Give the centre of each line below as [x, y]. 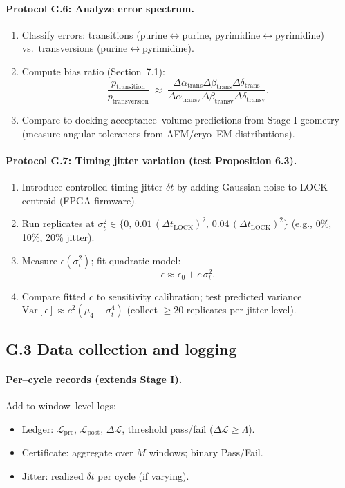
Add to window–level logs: [61, 405]
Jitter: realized [53, 475]
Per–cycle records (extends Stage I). [94, 379]
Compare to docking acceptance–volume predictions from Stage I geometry [180, 120]
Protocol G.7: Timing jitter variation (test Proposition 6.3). [151, 160]
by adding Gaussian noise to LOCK [252, 187]
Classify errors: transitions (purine [94, 34]
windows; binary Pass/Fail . [206, 452]
